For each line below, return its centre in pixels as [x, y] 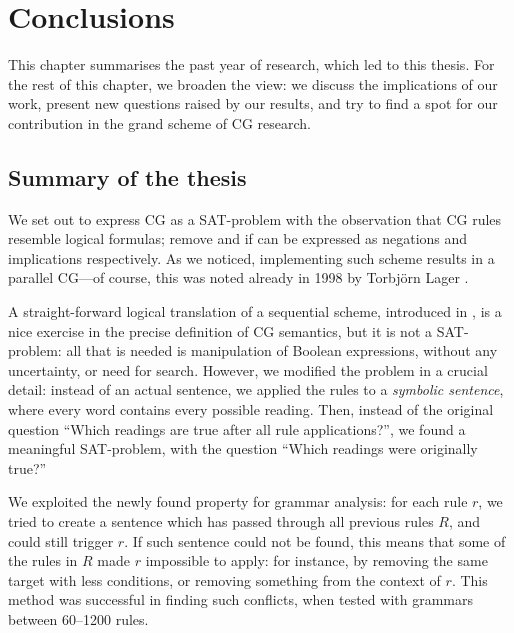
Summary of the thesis [127, 176]
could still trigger [61, 540]
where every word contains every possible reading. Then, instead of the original [251, 409]
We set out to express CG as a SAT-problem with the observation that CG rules [255, 218]
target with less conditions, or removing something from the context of [224, 579]
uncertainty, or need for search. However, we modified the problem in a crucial [248, 369]
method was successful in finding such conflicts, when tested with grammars [240, 599]
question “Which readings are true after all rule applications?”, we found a [237, 428]
